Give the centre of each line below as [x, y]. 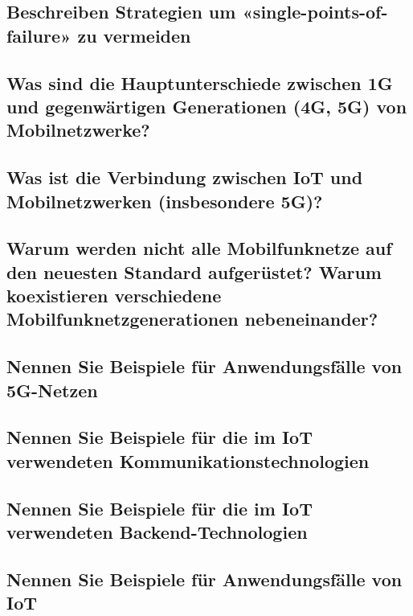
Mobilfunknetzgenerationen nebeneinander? [192, 319]
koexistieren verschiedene [114, 296]
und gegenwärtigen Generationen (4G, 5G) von [207, 106]
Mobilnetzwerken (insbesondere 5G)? [165, 201]
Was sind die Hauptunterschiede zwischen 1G [200, 82]
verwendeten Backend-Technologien [157, 531]
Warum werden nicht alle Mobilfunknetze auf [199, 248]
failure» [39, 35]
